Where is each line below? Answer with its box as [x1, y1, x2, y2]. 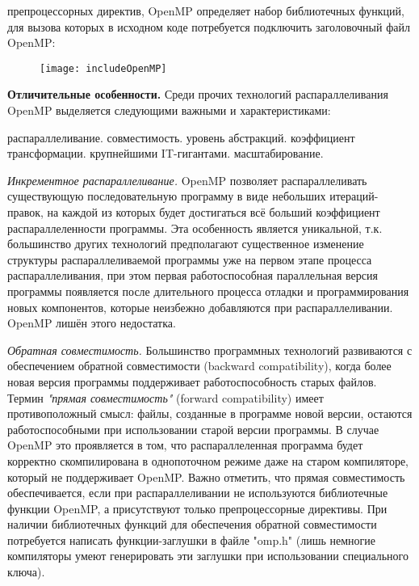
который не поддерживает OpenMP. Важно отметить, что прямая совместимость [7, 468, 405, 485]
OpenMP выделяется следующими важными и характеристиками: [7, 102, 331, 119]
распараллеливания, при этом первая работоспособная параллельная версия [7, 267, 378, 284]
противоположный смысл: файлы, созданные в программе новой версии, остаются [7, 405, 413, 422]
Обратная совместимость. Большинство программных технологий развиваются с [7, 341, 413, 358]
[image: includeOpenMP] [40, 62, 167, 74]
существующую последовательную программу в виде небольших [7, 188, 326, 204]
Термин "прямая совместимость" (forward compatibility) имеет [7, 389, 324, 406]
